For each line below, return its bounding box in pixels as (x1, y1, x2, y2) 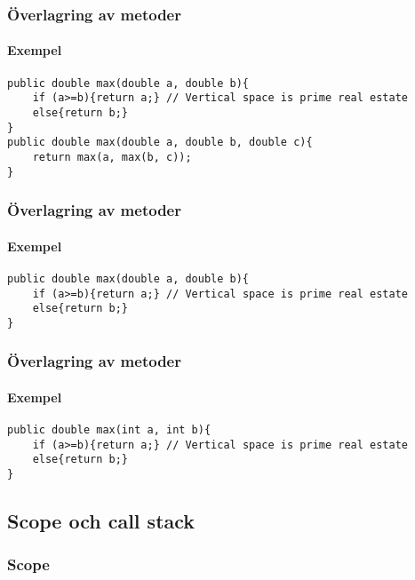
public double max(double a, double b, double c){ (7, 136, 313, 149)
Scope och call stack (7, 507, 196, 535)
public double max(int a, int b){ (7, 424, 211, 437)
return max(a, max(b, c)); (32, 150, 192, 163)
